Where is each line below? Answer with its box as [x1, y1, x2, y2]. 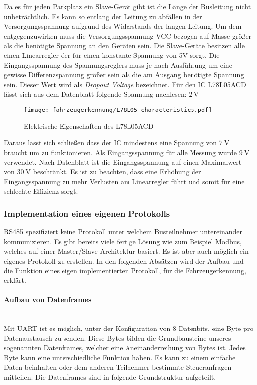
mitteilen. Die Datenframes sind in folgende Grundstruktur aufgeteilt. [4, 371, 216, 382]
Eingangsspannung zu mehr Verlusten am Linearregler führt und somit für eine [4, 176, 245, 186]
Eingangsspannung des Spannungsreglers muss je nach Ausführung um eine [4, 59, 232, 70]
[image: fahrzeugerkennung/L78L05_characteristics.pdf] [24, 106, 212, 113]
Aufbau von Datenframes [4, 294, 92, 305]
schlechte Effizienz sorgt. [4, 186, 78, 196]
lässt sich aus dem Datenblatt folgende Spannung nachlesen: [4, 89, 187, 99]
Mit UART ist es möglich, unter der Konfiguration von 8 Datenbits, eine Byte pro [4, 323, 254, 333]
